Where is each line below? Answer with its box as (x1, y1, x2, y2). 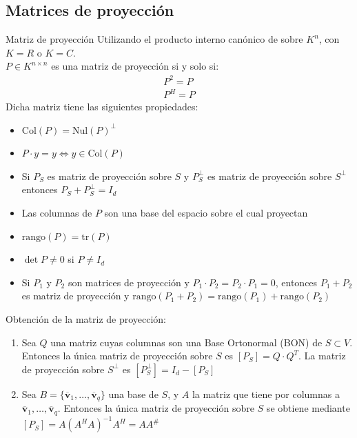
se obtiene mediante (266, 401, 350, 415)
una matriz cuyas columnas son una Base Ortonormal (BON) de (50, 335, 323, 349)
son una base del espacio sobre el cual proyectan (104, 206, 308, 220)
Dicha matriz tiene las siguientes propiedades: (6, 99, 198, 114)
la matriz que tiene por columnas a (192, 386, 340, 401)
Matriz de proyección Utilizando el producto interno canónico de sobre (6, 32, 303, 46)
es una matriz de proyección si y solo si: (51, 59, 219, 73)
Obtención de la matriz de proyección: (6, 311, 167, 326)
